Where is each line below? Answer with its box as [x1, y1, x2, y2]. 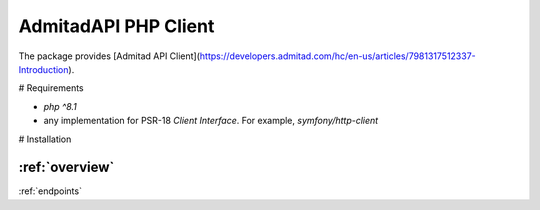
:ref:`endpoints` [18, 185, 82, 197]
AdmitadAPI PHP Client [18, 15, 215, 37]
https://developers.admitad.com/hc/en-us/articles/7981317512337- [199, 50, 477, 62]
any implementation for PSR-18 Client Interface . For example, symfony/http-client [43, 115, 379, 127]
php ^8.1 [43, 100, 77, 112]
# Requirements [18, 82, 84, 94]
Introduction [18, 63, 69, 75]
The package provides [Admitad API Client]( [18, 50, 200, 62]
